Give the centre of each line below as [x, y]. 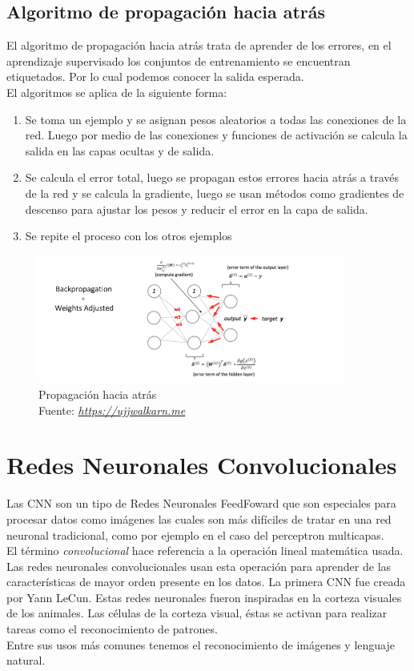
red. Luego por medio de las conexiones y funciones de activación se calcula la [216, 135]
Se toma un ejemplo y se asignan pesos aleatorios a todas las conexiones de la [216, 119]
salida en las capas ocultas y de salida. [120, 150]
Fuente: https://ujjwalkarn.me [112, 410]
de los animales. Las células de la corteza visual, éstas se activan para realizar [197, 613]
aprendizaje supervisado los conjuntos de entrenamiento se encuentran [179, 60]
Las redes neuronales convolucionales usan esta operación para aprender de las [199, 566]
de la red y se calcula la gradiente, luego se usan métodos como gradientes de [215, 193]
